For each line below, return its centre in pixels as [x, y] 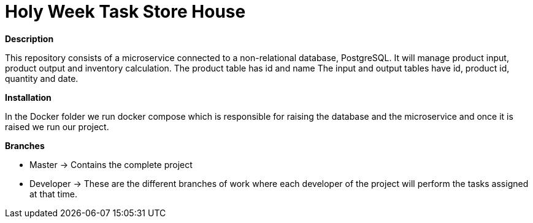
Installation [28, 97]
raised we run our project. [57, 126]
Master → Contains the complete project [111, 164]
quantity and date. [42, 78]
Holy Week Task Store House [125, 12]
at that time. [54, 194]
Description [29, 38]
